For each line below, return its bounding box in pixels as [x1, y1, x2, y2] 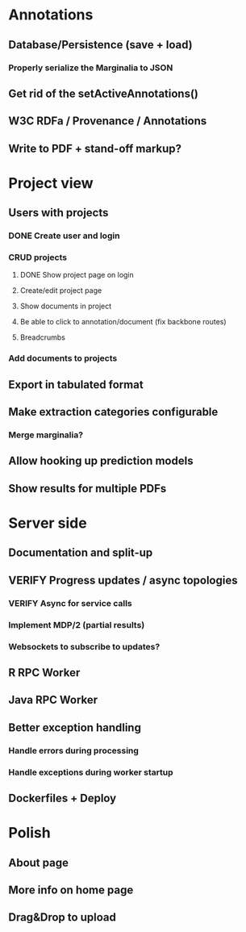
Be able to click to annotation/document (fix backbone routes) [19, 317, 227, 327]
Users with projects [8, 206, 109, 219]
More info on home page [8, 883, 134, 896]
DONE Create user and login [8, 230, 120, 241]
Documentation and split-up [8, 546, 153, 560]
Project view [8, 173, 94, 192]
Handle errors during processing [8, 745, 140, 756]
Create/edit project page [19, 286, 102, 295]
